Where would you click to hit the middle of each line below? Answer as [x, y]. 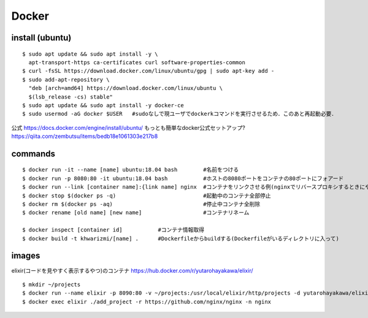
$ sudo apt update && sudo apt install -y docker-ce [103, 105]
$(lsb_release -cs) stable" [71, 97]
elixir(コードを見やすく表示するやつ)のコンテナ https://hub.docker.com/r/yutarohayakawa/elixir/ [132, 270]
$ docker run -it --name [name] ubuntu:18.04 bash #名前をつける [131, 170]
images [26, 256]
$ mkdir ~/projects [52, 284]
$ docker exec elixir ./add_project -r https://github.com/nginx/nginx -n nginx [147, 301]
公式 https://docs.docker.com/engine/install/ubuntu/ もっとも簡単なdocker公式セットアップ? [128, 127]
